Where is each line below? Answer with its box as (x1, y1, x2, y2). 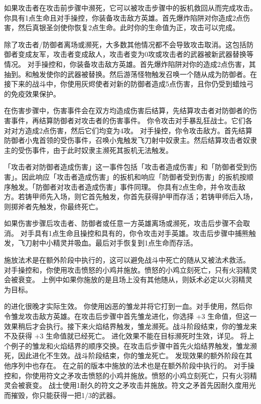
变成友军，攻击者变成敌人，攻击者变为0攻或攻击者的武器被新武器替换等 (18, 49, 253, 59)
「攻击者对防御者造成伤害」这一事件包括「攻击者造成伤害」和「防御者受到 (4, 161, 250, 172)
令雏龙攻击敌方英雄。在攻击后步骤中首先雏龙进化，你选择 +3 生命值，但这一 (4, 311, 257, 321)
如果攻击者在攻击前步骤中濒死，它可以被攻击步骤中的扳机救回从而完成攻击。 (4, 3, 257, 13)
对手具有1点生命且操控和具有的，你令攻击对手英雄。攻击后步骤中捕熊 (20, 227, 249, 238)
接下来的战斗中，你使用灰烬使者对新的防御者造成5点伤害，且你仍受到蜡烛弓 (4, 78, 253, 89)
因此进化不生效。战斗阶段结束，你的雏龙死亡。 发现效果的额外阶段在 (18, 350, 245, 361)
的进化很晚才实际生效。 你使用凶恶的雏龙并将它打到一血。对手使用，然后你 (4, 301, 252, 311)
